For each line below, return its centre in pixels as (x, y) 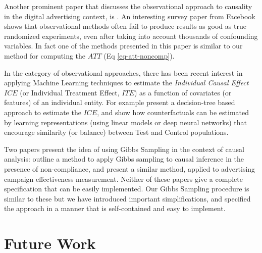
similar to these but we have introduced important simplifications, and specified (127, 198)
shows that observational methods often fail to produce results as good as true (125, 26)
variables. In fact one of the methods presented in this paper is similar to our (123, 46)
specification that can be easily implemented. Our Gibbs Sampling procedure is (127, 189)
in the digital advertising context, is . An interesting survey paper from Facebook (130, 16)
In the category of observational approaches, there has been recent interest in (123, 72)
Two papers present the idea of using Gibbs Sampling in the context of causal (124, 149)
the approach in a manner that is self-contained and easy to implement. (115, 208)
